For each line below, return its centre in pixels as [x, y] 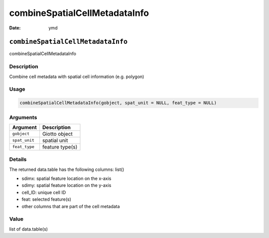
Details [18, 159]
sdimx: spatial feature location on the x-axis [67, 178]
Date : [15, 28]
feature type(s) [60, 147]
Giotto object [58, 134]
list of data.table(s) [29, 229]
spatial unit [55, 140]
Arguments [23, 117]
